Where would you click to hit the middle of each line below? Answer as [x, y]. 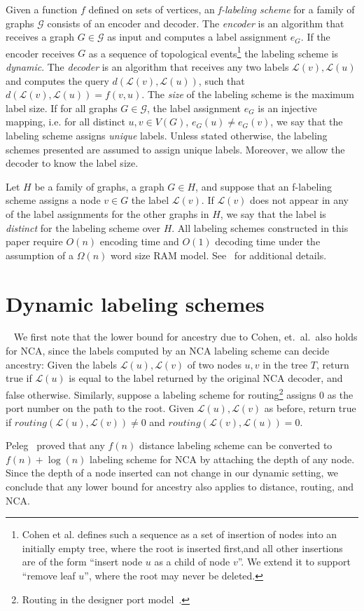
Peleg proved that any [55, 445]
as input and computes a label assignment [197, 37]
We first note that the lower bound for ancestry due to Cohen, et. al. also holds [185, 337]
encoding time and [139, 241]
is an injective [287, 108]
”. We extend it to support [294, 562]
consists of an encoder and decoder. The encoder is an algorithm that [196, 23]
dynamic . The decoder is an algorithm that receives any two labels [147, 67]
